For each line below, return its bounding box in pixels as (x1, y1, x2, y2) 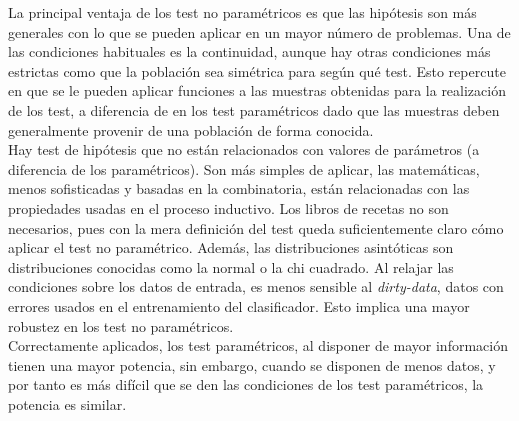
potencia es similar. (8, 393, 127, 414)
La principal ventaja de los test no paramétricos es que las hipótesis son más (8, 2, 477, 22)
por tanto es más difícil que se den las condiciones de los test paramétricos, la (8, 374, 484, 395)
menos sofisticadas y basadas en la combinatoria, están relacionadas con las (8, 178, 470, 199)
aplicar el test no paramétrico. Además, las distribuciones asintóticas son (8, 237, 454, 258)
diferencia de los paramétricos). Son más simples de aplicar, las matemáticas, (8, 158, 480, 179)
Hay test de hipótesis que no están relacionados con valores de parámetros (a (8, 139, 480, 160)
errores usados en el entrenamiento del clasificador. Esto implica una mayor (8, 295, 470, 316)
